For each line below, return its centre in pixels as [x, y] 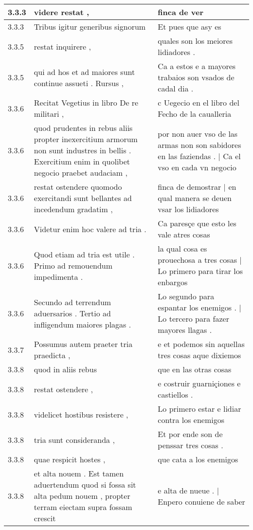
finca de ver [181, 12]
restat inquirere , [62, 46]
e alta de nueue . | [189, 490]
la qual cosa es [182, 248]
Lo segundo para [186, 296]
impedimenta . [58, 276]
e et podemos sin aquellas [201, 344]
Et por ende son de [190, 434]
